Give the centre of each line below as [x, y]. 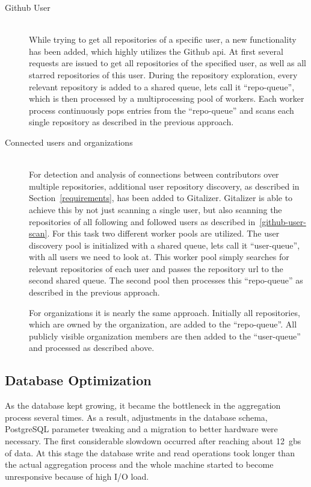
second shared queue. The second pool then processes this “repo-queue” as [166, 280]
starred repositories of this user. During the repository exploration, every [163, 74]
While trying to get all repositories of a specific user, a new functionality [163, 39]
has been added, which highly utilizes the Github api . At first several [156, 51]
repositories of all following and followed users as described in [142, 221]
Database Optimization [78, 380]
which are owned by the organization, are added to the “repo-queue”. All [163, 324]
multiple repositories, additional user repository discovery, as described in [164, 186]
